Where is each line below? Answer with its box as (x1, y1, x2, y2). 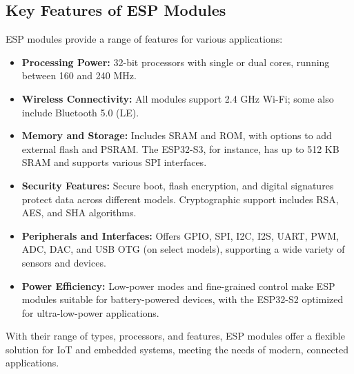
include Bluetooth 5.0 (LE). (21, 105, 139, 119)
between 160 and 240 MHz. (21, 68, 137, 83)
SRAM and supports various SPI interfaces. (21, 155, 207, 169)
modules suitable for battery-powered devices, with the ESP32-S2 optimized (21, 292, 344, 307)
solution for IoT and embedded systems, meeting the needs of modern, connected (6, 342, 349, 356)
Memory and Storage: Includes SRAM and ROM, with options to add (21, 128, 332, 143)
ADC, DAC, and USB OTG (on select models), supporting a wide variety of (21, 242, 345, 256)
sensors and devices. (21, 255, 106, 269)
